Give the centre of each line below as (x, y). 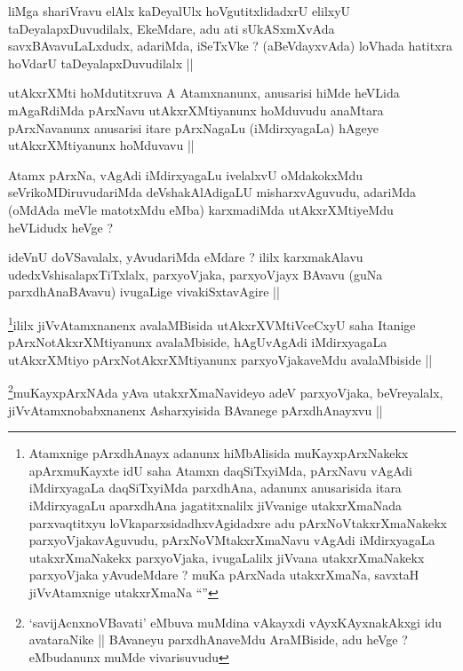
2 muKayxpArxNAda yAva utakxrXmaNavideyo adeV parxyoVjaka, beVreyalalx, (226, 391)
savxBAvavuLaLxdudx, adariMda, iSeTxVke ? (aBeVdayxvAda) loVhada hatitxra (230, 46)
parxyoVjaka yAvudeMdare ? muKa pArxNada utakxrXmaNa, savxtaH (224, 575)
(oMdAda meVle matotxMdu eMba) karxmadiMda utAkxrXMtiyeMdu (201, 209)
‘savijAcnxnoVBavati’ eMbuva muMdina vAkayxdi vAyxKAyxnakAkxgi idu (235, 622)
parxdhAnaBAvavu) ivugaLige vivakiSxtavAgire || (144, 292)
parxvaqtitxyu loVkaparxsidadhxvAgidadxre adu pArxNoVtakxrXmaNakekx (238, 522)
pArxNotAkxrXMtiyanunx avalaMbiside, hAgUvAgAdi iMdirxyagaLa (198, 342)
